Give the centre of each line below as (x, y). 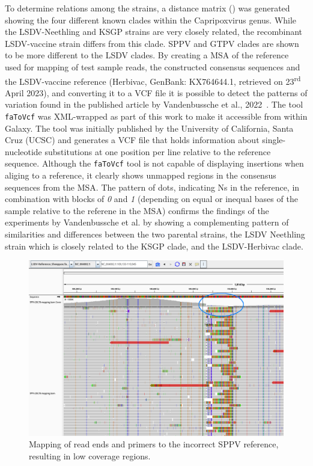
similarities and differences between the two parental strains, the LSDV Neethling (155, 234)
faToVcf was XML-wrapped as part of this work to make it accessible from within (156, 116)
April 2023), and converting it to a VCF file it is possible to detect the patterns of (156, 92)
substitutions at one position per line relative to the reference (158, 151)
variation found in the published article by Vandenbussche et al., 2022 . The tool (154, 104)
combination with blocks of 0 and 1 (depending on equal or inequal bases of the (151, 199)
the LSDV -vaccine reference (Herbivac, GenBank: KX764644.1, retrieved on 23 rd (153, 80)
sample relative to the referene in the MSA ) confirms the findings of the (137, 210)
